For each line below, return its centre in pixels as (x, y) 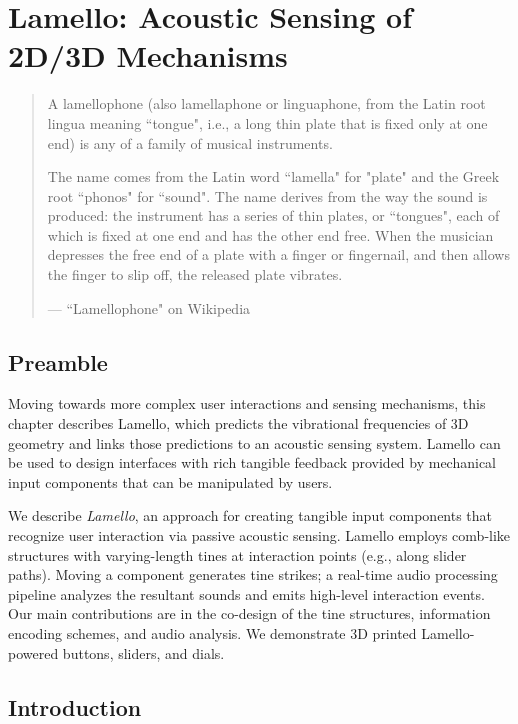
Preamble (58, 361)
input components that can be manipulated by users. (170, 481)
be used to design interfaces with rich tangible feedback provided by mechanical (252, 462)
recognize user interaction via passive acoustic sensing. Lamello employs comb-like (259, 535)
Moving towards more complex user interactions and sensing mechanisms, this (247, 403)
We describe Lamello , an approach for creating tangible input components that (250, 515)
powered (33, 652)
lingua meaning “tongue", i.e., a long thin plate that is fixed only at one (267, 122)
